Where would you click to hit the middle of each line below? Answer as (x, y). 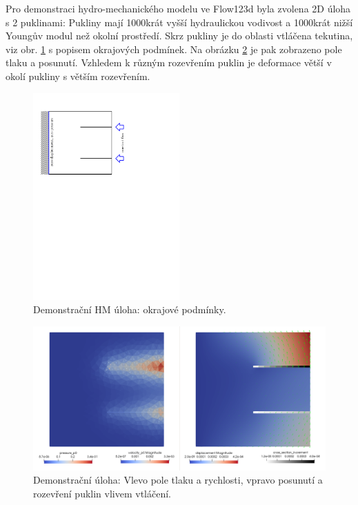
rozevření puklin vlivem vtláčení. (102, 493)
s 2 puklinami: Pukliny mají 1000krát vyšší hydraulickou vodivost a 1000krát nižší (179, 22)
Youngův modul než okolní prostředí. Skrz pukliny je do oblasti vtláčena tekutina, (179, 36)
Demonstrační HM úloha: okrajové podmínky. (130, 309)
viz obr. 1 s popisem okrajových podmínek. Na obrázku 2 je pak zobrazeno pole (174, 49)
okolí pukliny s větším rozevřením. (78, 76)
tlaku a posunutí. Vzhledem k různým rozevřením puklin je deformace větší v (169, 62)
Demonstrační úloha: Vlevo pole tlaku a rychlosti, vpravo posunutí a (178, 480)
